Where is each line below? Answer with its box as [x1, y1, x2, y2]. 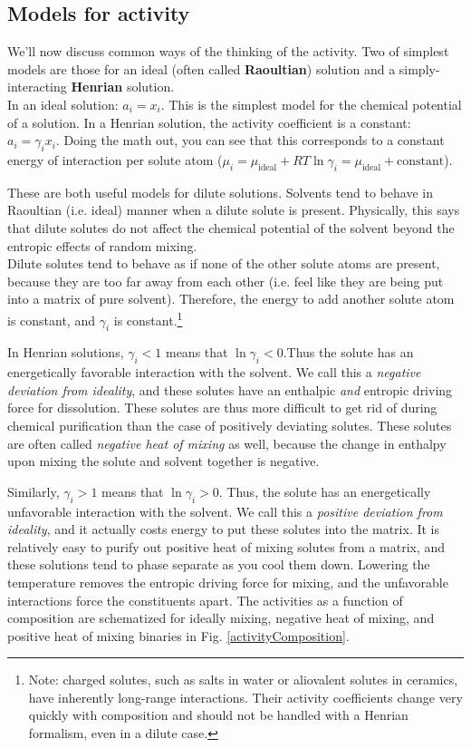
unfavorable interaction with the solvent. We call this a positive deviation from [7, 501, 443, 520]
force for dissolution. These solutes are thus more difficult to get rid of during [7, 398, 437, 417]
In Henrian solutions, [7, 343, 124, 362]
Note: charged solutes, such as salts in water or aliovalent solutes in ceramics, [28, 670, 458, 689]
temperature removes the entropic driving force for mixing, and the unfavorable [7, 572, 448, 591]
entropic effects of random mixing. [7, 236, 197, 255]
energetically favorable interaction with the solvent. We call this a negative [7, 363, 421, 382]
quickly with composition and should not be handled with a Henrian [28, 705, 409, 724]
